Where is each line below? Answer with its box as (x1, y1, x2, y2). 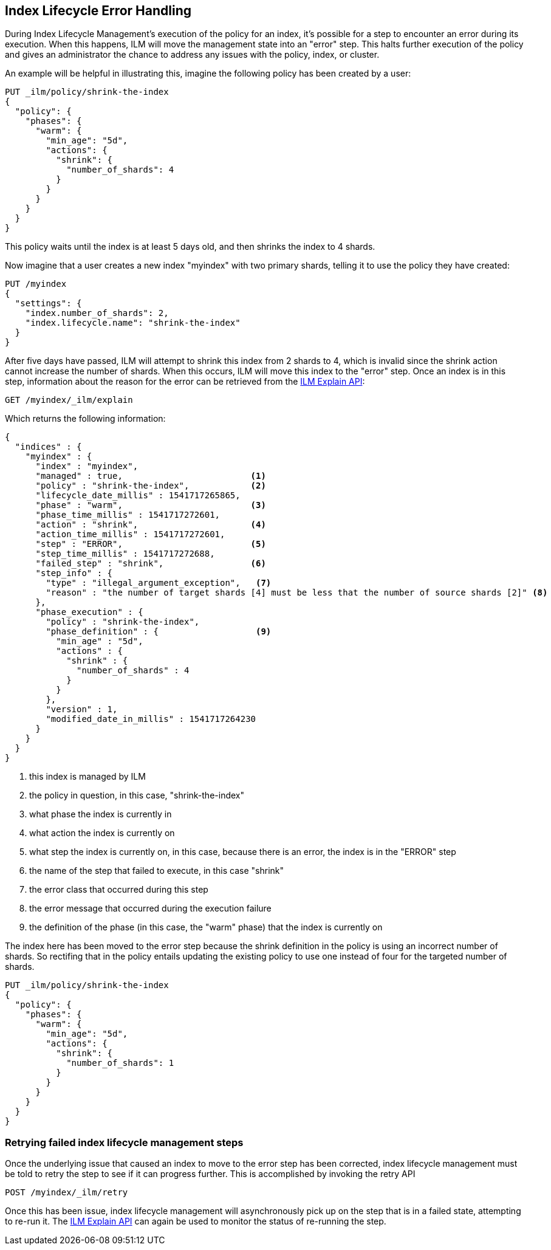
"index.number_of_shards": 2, (25, 308, 169, 318)
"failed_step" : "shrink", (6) (35, 558, 266, 569)
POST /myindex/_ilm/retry (5, 1187, 128, 1198)
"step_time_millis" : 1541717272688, (35, 549, 215, 559)
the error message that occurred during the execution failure (29, 903, 272, 914)
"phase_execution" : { (35, 607, 143, 617)
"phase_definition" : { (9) (46, 627, 272, 637)
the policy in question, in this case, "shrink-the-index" (29, 790, 244, 801)
